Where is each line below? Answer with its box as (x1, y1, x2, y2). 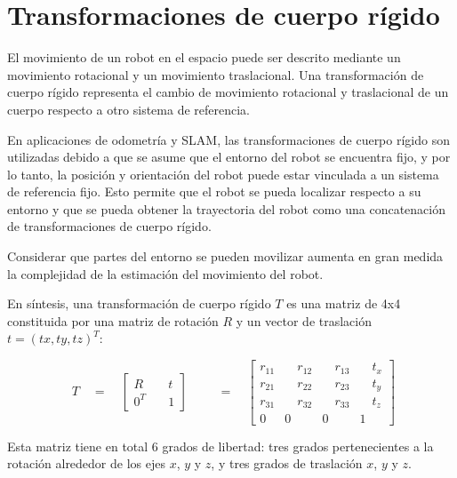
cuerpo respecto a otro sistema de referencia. (7, 100, 250, 118)
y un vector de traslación (236, 311, 373, 330)
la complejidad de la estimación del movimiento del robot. (7, 264, 324, 283)
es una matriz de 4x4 (286, 294, 401, 313)
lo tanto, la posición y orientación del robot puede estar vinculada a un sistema (7, 164, 439, 183)
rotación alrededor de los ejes (7, 454, 165, 473)
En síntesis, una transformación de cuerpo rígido (7, 294, 271, 313)
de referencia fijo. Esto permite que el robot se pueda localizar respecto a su (7, 182, 421, 201)
